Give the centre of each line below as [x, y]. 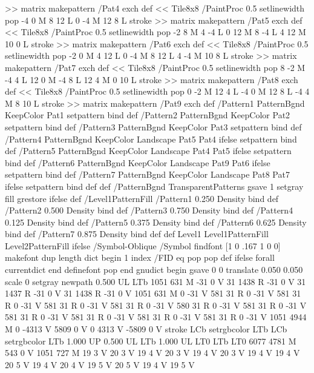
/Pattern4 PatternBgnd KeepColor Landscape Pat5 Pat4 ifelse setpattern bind [151, 139]
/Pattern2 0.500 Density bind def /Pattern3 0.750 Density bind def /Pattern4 [149, 210]
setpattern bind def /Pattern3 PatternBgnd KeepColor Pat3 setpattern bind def [153, 126]
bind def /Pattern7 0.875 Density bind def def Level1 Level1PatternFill [137, 234]
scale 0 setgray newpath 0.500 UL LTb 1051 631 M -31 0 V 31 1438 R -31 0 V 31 [155, 281]
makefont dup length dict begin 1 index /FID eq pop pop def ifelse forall [140, 257]
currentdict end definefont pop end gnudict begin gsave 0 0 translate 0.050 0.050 [154, 270]
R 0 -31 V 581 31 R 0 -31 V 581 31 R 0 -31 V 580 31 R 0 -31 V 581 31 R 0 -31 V [156, 305]
